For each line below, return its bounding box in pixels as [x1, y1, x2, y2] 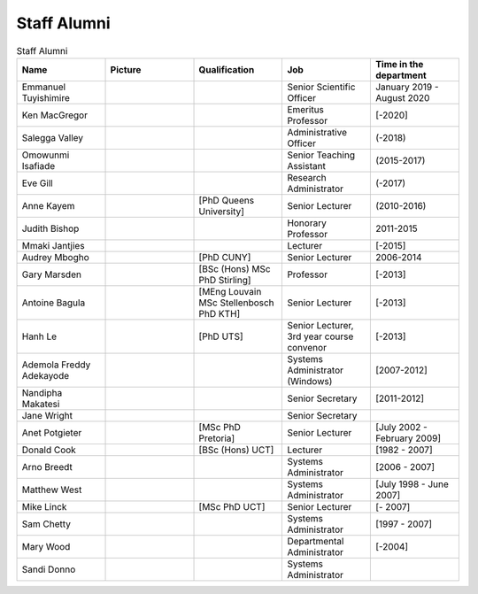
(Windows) [287, 374, 333, 387]
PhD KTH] [198, 307, 241, 320]
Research [287, 171, 327, 183]
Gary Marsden [21, 268, 81, 281]
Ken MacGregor [21, 109, 89, 121]
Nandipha [21, 386, 63, 398]
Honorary [287, 217, 327, 229]
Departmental [287, 535, 344, 547]
